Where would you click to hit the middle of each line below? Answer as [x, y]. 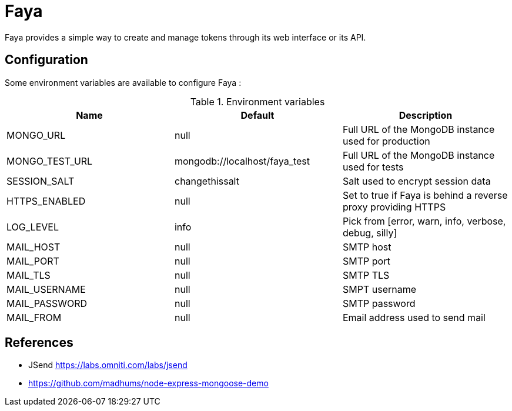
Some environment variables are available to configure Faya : [123, 82]
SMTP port [366, 261]
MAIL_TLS [29, 275]
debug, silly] [370, 233]
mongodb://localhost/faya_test [242, 161]
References [39, 343]
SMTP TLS [366, 275]
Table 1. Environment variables [257, 101]
